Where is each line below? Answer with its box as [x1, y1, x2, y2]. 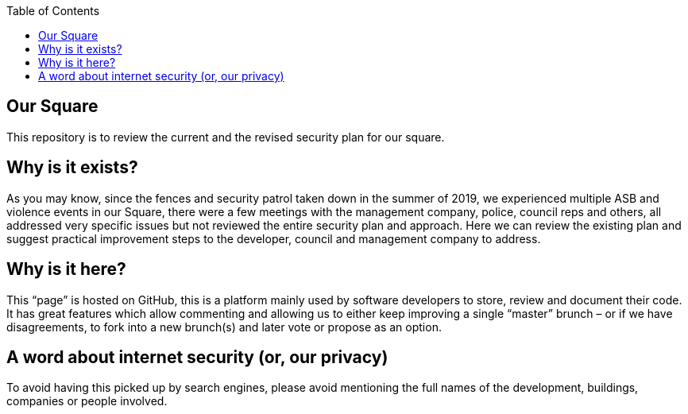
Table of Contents [6, 4, 100, 17]
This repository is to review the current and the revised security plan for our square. [6, 130, 445, 144]
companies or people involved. [6, 394, 168, 408]
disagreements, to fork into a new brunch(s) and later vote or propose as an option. [6, 319, 442, 334]
